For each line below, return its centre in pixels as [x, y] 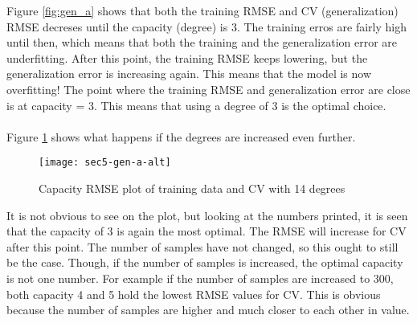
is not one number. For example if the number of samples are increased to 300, [200, 278]
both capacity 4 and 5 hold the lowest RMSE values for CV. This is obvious [194, 294]
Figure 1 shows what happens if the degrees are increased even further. [181, 136]
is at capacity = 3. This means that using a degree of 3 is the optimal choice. [196, 105]
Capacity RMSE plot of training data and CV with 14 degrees [192, 188]
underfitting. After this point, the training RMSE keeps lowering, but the [187, 57]
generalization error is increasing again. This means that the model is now [189, 74]
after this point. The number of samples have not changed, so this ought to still [202, 246]
